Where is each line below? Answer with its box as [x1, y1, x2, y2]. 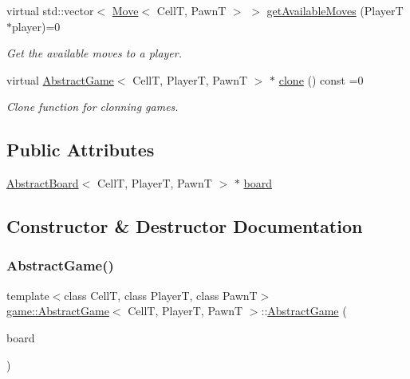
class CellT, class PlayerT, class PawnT [64, 286, 258, 303]
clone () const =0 [278, 71, 364, 88]
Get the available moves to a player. [6, 45, 182, 61]
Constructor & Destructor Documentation [6, 214, 363, 239]
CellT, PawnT [156, 2, 227, 18]
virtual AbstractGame [6, 71, 114, 88]
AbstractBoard [6, 175, 79, 191]
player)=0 [12, 18, 61, 34]
